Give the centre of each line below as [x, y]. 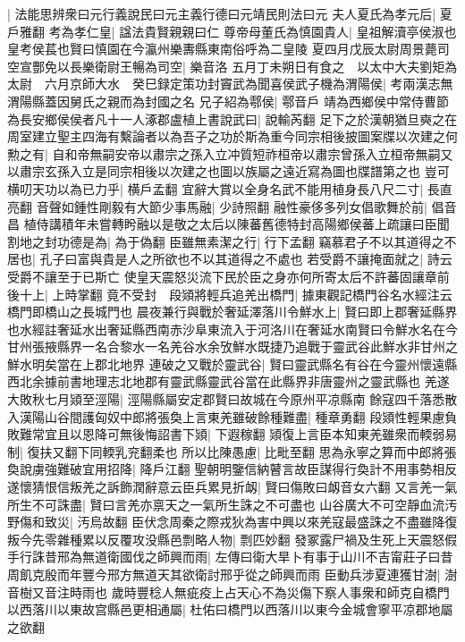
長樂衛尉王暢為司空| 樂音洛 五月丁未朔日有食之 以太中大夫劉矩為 [263, 66]
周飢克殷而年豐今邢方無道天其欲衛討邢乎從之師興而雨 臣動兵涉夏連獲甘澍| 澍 [232, 574]
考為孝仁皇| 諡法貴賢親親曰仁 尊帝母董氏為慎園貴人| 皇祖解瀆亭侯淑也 [253, 31]
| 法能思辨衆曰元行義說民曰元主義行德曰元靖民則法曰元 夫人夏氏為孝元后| [222, 13]
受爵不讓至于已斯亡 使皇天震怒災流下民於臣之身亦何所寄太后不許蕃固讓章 [222, 276]
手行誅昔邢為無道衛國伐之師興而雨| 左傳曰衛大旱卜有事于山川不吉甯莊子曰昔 [230, 557]
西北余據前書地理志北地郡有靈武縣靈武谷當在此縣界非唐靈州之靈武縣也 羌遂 [228, 381]
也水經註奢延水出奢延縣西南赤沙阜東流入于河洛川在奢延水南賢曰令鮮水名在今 [232, 329]
